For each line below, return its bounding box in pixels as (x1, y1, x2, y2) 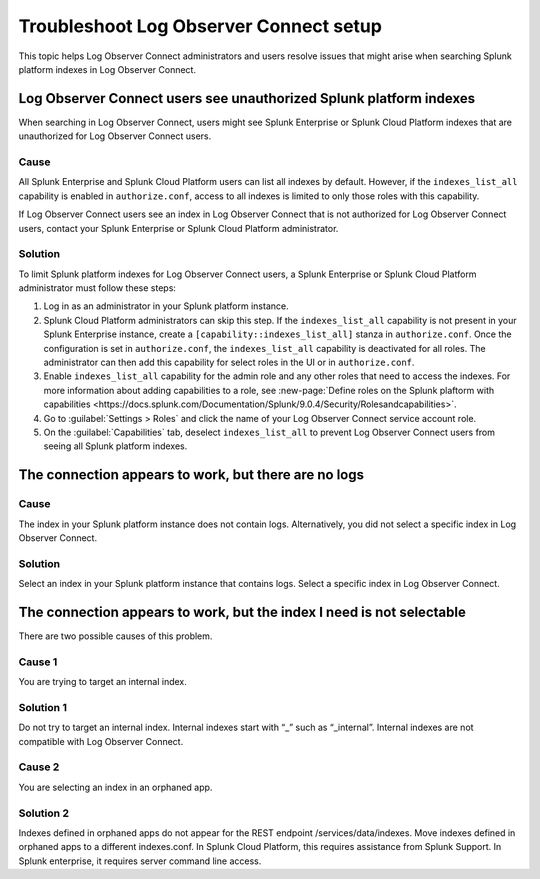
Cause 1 (18, 655, 58, 669)
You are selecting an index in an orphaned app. (18, 781, 213, 793)
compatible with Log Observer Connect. (18, 735, 184, 747)
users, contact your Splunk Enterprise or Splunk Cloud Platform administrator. (18, 222, 339, 234)
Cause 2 (18, 760, 60, 774)
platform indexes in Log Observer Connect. (18, 63, 197, 75)
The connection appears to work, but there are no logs (18, 466, 365, 484)
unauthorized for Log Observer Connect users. (18, 130, 212, 142)
